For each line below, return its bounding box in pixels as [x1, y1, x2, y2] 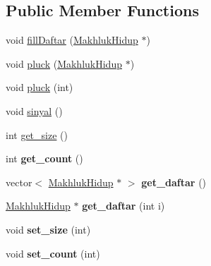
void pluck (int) [6, 80, 73, 95]
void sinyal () [6, 103, 63, 118]
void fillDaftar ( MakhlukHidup [6, 32, 138, 47]
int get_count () [6, 151, 83, 166]
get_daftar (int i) [82, 198, 165, 213]
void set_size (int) [6, 222, 91, 236]
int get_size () [6, 127, 68, 142]
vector [6, 174, 32, 189]
